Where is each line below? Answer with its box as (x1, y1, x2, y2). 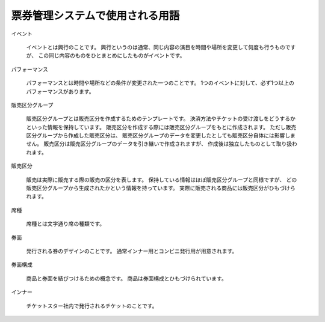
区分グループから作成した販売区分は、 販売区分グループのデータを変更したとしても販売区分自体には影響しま (26, 132, 296, 139)
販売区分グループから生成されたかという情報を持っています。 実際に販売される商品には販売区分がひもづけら (26, 184, 296, 192)
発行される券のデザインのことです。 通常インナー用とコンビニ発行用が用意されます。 (26, 247, 238, 255)
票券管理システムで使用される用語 (11, 9, 180, 22)
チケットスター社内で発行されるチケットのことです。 (26, 302, 158, 309)
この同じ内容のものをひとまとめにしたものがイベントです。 (38, 52, 185, 59)
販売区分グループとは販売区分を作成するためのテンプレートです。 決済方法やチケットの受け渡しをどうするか (26, 115, 296, 123)
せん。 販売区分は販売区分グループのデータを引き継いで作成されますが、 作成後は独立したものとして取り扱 (26, 140, 292, 147)
